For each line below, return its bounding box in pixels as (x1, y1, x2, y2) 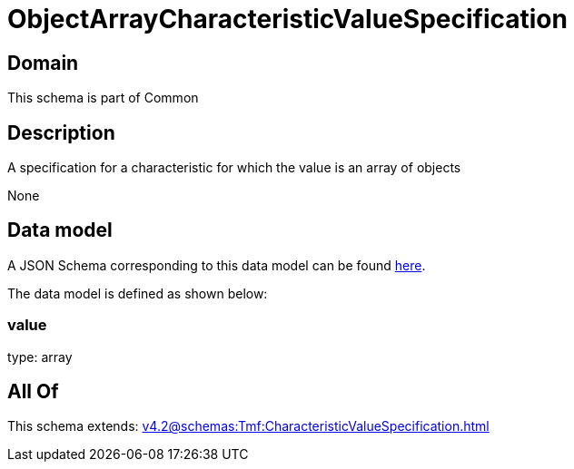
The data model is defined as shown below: (7, 285, 268, 301)
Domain (7, 51, 79, 74)
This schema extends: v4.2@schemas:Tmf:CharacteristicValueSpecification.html (7, 418, 490, 435)
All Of (7, 380, 59, 404)
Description (7, 121, 115, 144)
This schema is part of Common (7, 90, 199, 106)
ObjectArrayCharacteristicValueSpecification (7, 4, 568, 34)
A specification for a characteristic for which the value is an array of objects (7, 160, 461, 176)
